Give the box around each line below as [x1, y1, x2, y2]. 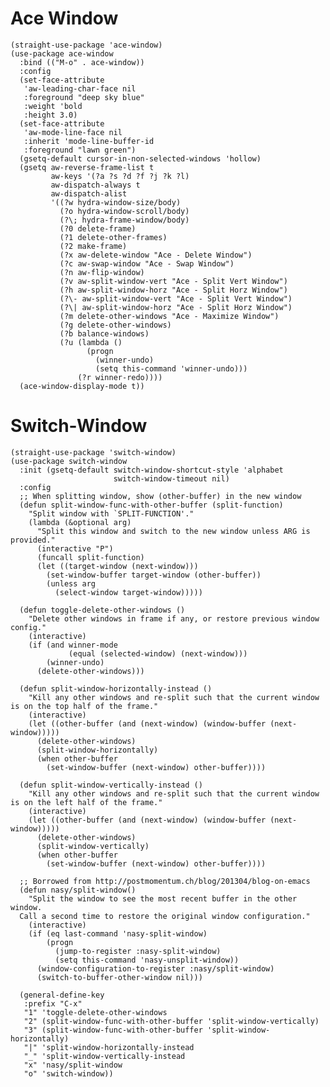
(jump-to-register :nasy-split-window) [54, 946, 222, 956]
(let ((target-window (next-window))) [36, 561, 199, 571]
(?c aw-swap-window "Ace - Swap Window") [59, 258, 235, 269]
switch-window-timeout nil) [113, 473, 230, 484]
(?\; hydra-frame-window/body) [59, 215, 190, 225]
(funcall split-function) [36, 552, 145, 562]
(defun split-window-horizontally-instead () [19, 683, 213, 694]
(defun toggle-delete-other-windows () [19, 605, 186, 615]
